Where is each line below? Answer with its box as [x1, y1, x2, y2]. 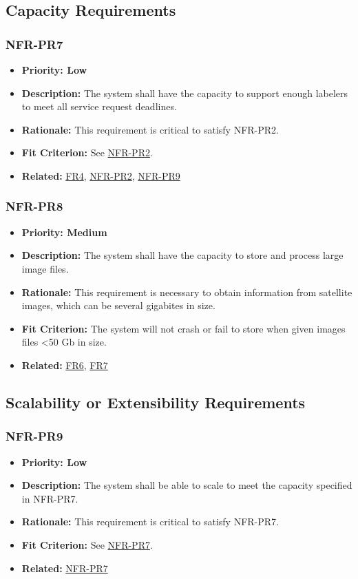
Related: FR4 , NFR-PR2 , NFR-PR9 [21, 168, 180, 182]
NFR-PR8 [6, 198, 63, 215]
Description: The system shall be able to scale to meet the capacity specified [21, 478, 352, 492]
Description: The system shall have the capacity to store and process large [21, 248, 344, 262]
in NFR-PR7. [21, 491, 78, 505]
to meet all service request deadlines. [21, 99, 177, 114]
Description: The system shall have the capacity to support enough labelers [21, 85, 348, 100]
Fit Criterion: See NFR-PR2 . [21, 145, 153, 160]
